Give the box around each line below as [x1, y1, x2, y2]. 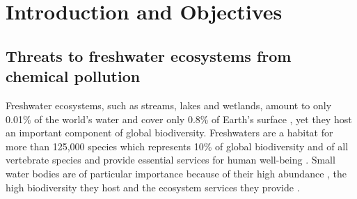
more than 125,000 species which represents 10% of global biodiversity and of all [6, 138, 349, 153]
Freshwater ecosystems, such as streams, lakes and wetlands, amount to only [6, 97, 332, 112]
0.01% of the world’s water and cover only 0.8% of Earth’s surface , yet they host [6, 111, 352, 126]
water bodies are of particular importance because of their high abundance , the [6, 166, 347, 180]
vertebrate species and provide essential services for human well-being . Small [6, 152, 335, 167]
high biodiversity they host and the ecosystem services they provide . [6, 180, 300, 194]
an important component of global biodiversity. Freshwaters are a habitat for [6, 125, 333, 140]
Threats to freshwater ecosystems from [6, 45, 292, 66]
